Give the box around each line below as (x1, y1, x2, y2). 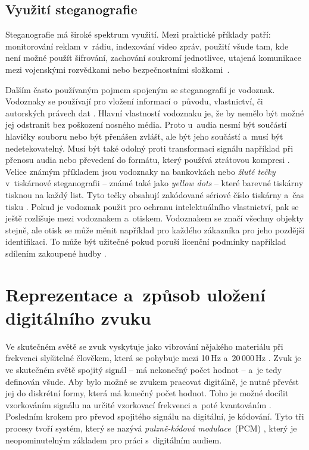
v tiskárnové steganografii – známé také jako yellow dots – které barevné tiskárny (5, 177, 304, 189)
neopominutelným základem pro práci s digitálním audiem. (5, 433, 222, 446)
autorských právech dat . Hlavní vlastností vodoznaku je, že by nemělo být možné (5, 106, 304, 119)
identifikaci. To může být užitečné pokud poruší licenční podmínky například (5, 235, 286, 248)
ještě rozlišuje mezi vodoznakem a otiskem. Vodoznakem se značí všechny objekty (5, 212, 304, 224)
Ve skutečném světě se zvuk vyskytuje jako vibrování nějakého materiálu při (5, 340, 283, 352)
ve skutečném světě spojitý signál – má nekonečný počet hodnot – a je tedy (5, 363, 282, 375)
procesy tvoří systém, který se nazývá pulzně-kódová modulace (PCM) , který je (5, 421, 297, 434)
